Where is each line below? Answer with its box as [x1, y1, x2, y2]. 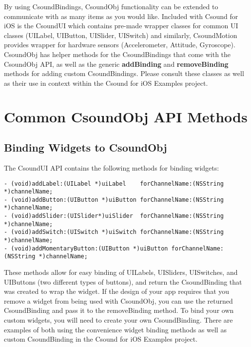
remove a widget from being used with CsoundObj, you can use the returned [4, 295, 233, 306]
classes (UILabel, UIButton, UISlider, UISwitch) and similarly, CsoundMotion [4, 30, 237, 40]
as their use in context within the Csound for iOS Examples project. [4, 77, 208, 88]
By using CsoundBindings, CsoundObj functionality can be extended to [4, 1, 218, 11]
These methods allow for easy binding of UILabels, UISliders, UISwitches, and [4, 267, 238, 277]
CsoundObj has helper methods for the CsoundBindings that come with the [4, 49, 231, 59]
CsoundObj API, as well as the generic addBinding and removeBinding [4, 58, 229, 69]
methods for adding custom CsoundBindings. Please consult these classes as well [4, 68, 244, 78]
